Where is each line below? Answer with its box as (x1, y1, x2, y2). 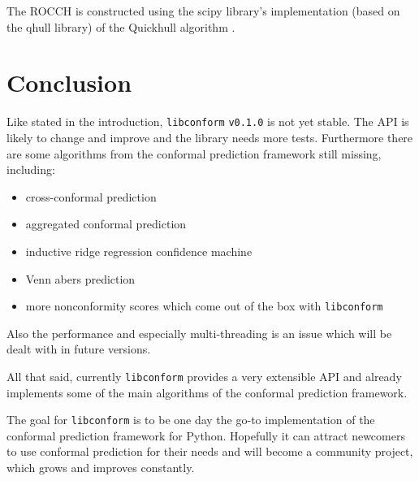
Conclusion (6, 66, 132, 99)
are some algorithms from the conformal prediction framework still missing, (6, 145, 382, 162)
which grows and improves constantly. (6, 459, 195, 476)
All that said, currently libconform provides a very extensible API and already (6, 367, 402, 384)
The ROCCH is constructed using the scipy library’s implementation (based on (6, 2, 400, 19)
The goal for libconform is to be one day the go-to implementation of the (6, 411, 375, 428)
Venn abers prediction (25, 270, 136, 287)
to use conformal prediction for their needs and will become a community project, (6, 443, 413, 460)
